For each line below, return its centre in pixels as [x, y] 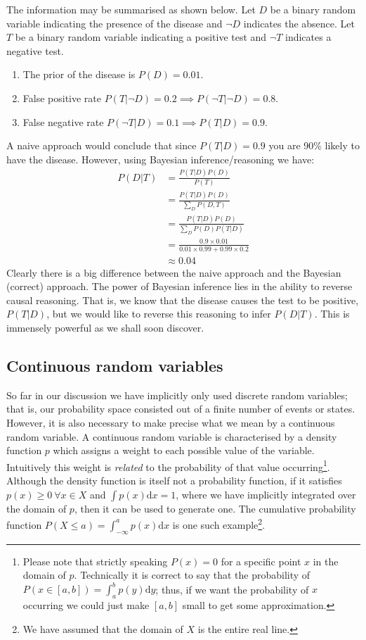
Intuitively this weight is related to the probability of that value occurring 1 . [168, 465]
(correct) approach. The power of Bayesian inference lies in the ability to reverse [179, 286]
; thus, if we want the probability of [232, 589]
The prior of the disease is [79, 74]
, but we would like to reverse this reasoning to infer [159, 314]
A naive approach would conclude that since [102, 145]
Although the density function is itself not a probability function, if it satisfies [174, 480]
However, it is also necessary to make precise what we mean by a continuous [171, 422]
